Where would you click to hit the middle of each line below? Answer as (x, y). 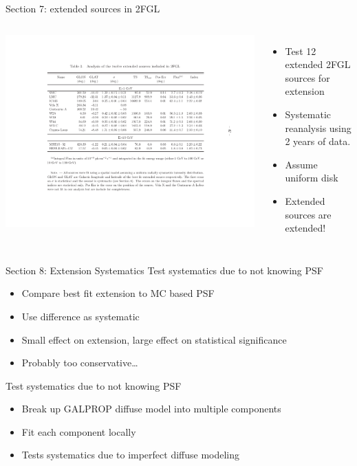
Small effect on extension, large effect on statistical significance (154, 339)
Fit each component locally (79, 431)
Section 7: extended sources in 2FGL (83, 8)
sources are (308, 214)
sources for (307, 77)
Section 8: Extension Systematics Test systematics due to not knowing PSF (164, 270)
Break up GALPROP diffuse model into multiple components (151, 409)
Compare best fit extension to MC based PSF (118, 293)
